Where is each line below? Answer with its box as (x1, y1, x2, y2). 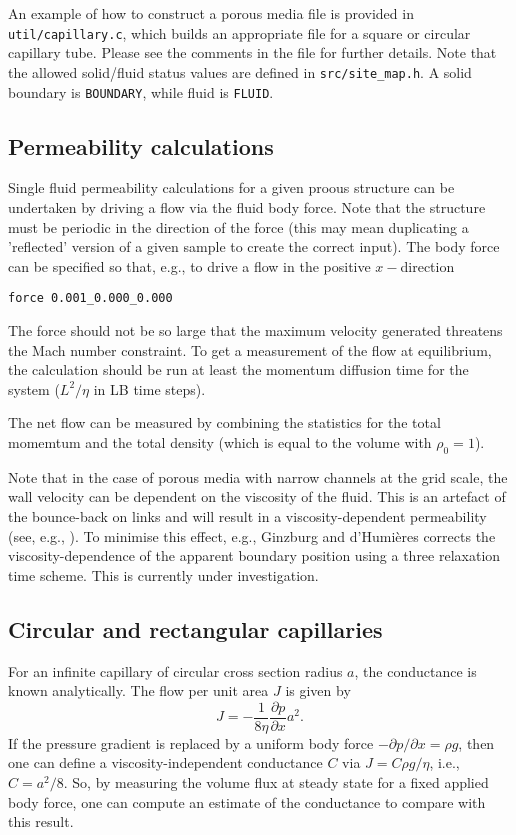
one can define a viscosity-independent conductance (8, 752, 323, 773)
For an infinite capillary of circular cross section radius (8, 660, 343, 681)
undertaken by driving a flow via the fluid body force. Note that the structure (8, 196, 486, 217)
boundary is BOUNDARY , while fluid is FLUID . (8, 81, 274, 102)
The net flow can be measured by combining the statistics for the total (8, 412, 441, 433)
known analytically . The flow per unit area (8, 680, 269, 701)
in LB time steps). (93, 378, 206, 399)
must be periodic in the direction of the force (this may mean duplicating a (8, 216, 469, 237)
